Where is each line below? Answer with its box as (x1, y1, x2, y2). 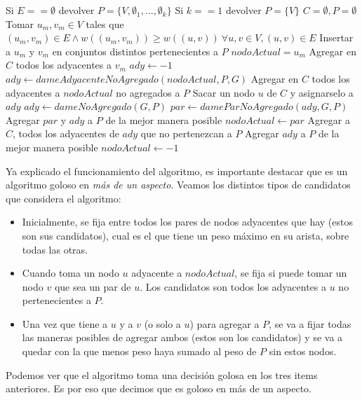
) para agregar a (189, 316, 260, 331)
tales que (86, 16, 124, 31)
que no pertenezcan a (140, 126, 232, 141)
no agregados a (116, 85, 180, 99)
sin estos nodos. (269, 344, 337, 359)
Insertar (319, 30, 354, 45)
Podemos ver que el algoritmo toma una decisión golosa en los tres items (6, 367, 318, 382)
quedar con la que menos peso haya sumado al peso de (22, 344, 257, 359)
